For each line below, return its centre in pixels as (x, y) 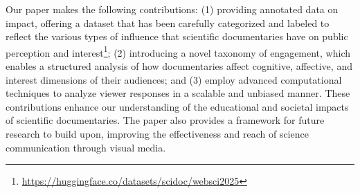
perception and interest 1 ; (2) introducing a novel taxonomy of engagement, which (178, 51)
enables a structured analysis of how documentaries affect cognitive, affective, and (179, 66)
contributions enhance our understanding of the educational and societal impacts (177, 106)
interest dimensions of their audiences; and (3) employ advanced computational (174, 79)
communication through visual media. (86, 147)
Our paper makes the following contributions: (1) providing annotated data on (172, 9)
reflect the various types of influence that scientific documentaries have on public (177, 36)
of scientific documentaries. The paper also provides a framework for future (165, 120)
